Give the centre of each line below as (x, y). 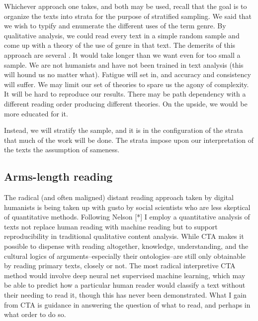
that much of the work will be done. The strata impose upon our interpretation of (129, 140)
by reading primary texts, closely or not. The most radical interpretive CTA (120, 266)
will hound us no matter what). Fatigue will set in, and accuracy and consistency (128, 74)
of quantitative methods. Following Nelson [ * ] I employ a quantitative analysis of (127, 217)
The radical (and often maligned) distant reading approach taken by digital (119, 197)
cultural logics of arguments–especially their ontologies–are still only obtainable (125, 256)
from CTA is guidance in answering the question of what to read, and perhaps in (127, 304)
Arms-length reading (58, 176)
